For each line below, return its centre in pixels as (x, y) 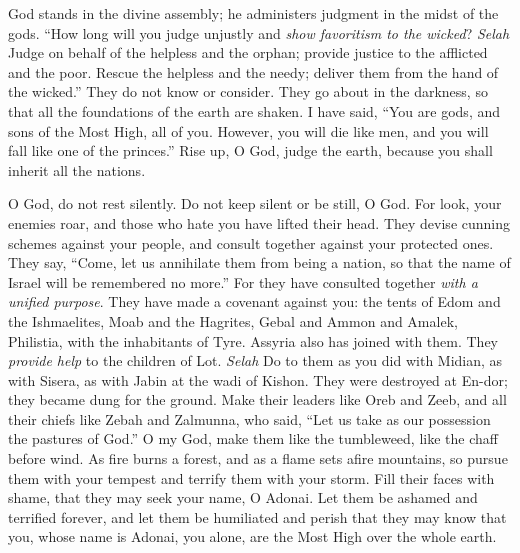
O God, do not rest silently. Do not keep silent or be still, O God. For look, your (255, 203)
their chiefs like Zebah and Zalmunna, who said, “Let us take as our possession (249, 418)
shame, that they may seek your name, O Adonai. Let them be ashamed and (243, 497)
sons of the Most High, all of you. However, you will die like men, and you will (248, 130)
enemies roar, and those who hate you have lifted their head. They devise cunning (259, 222)
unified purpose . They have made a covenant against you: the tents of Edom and (254, 301)
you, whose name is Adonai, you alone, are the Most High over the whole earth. (252, 536)
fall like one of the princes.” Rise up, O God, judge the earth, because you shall (250, 150)
